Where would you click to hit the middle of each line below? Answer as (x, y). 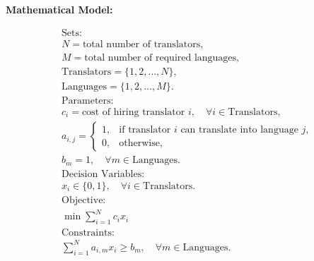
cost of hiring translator (133, 112)
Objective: (84, 200)
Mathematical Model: (59, 9)
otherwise (139, 143)
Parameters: (88, 101)
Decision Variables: (103, 174)
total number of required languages (161, 57)
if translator (145, 129)
